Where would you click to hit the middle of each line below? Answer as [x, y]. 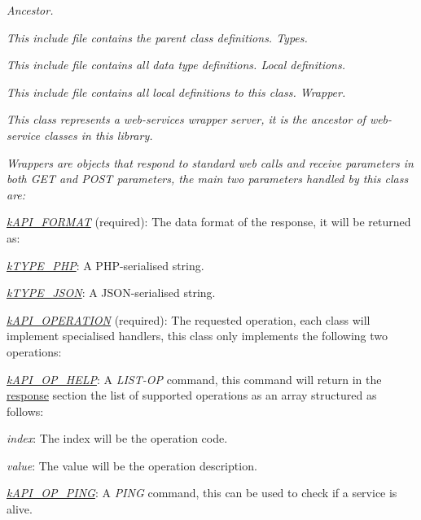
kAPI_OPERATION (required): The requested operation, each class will [189, 319]
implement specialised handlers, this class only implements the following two [197, 336]
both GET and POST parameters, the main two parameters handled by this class [208, 179]
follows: [25, 411]
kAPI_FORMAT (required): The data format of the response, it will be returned [209, 222]
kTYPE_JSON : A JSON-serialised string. [111, 293]
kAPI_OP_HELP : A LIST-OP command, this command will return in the [194, 379]
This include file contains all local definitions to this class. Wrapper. [176, 92]
